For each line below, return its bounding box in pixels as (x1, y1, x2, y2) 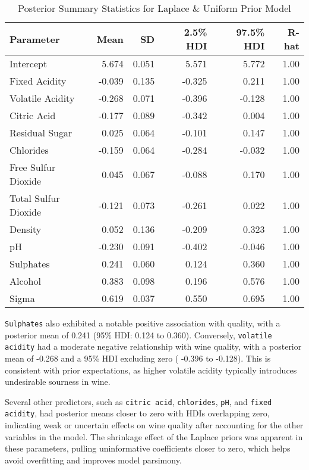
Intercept (10, 57, 48, 70)
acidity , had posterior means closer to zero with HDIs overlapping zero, (5, 407, 270, 419)
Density (10, 222, 42, 236)
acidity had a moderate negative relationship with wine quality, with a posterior (5, 340, 302, 353)
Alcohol (10, 274, 41, 288)
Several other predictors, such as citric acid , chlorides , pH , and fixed (5, 395, 272, 407)
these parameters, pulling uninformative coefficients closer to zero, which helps (5, 442, 291, 455)
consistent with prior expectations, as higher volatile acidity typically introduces (5, 363, 297, 376)
